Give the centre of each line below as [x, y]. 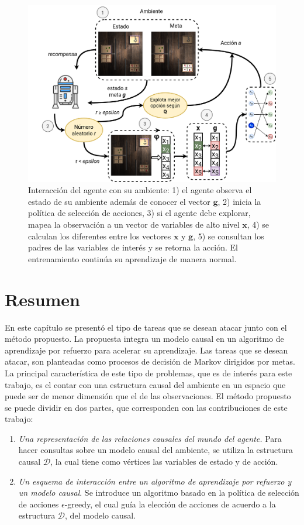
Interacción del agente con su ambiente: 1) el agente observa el [140, 190]
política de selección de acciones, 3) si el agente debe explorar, [139, 213]
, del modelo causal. [101, 515]
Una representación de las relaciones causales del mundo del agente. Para [150, 438]
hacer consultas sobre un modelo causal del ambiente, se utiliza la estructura [156, 450]
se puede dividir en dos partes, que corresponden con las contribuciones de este [146, 407]
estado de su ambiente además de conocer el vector [119, 201]
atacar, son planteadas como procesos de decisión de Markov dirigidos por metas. [150, 361]
